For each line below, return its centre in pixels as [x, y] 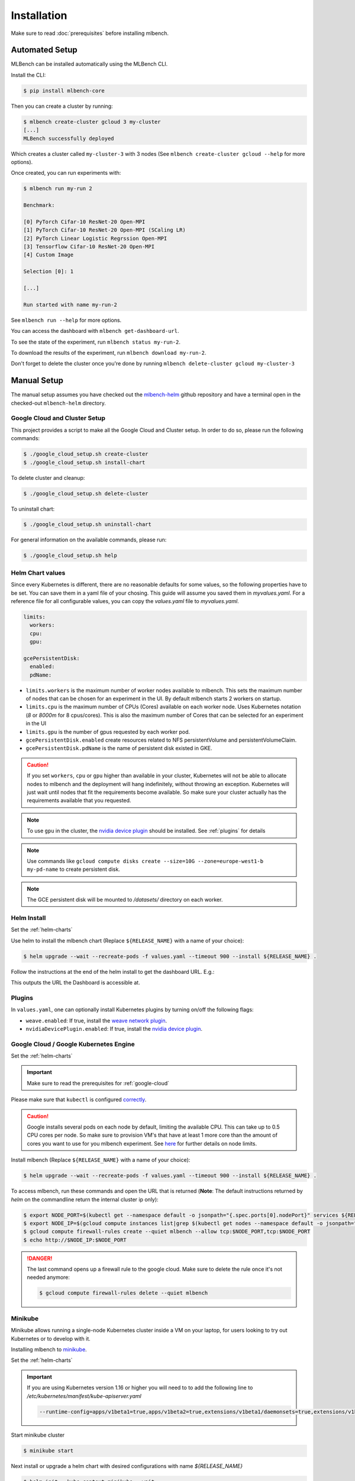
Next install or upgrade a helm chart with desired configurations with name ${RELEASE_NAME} [127, 1466]
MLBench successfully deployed [69, 138]
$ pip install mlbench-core [64, 91]
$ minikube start [49, 1451]
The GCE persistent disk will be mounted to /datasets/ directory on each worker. [125, 900]
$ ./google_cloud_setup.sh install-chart [84, 462]
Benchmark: [39, 205]
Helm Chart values [38, 573]
